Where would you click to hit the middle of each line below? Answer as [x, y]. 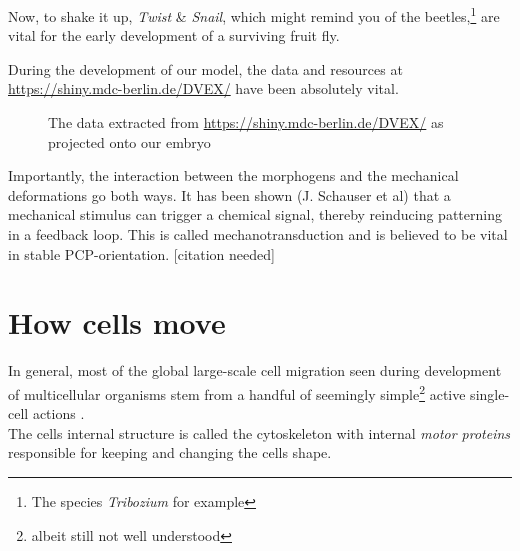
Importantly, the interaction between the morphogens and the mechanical [233, 175]
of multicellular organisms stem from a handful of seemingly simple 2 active [237, 392]
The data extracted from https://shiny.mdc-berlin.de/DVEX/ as [246, 122]
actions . [58, 413]
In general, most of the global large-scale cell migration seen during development [255, 370]
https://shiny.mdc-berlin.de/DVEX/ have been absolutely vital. [203, 88]
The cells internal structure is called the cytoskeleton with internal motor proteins [259, 432]
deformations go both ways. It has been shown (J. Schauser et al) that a [229, 194]
